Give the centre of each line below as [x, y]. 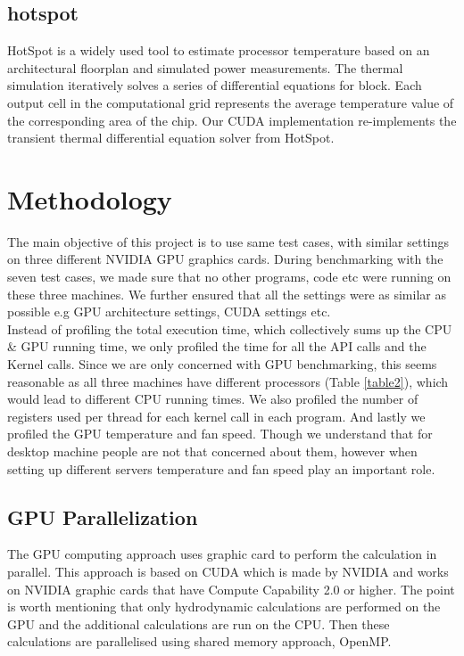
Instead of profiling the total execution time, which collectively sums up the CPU [230, 328]
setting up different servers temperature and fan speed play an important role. [221, 468]
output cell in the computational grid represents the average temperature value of [231, 102]
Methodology [90, 198]
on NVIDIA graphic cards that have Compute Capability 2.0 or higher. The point [231, 589]
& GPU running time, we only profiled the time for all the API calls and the [217, 346]
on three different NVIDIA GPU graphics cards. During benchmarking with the [225, 259]
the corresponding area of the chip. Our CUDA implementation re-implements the [232, 120]
